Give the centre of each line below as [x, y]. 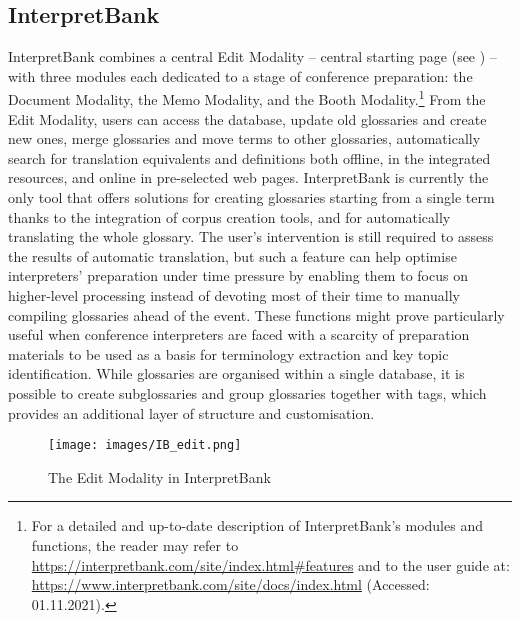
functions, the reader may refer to [135, 544]
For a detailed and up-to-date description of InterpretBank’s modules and [257, 525]
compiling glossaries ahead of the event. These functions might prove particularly [256, 314]
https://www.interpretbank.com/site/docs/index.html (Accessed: [230, 584]
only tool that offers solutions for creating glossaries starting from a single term [251, 197]
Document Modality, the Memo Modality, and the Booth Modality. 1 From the [247, 98]
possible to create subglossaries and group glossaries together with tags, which [247, 392]
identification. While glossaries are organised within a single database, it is [236, 373]
